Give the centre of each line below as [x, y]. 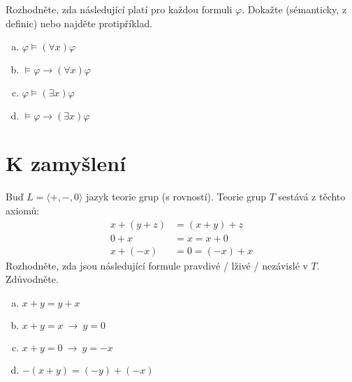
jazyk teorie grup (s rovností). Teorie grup [176, 197]
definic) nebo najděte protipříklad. [79, 23]
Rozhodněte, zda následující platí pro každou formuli [119, 9]
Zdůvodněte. [32, 279]
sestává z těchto [312, 197]
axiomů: [23, 210]
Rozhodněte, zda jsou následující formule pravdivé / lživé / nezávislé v [157, 265]
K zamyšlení [66, 163]
